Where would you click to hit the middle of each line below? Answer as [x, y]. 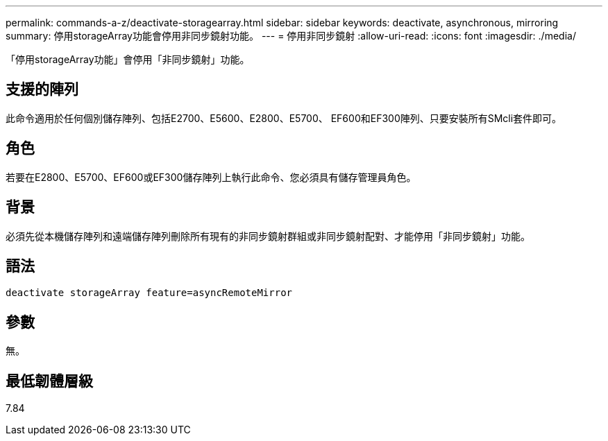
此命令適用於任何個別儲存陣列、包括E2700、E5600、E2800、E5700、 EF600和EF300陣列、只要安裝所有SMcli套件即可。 [284, 118]
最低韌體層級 [49, 381]
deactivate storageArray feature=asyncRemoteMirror [149, 293]
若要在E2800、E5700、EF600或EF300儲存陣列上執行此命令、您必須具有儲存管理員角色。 [211, 177]
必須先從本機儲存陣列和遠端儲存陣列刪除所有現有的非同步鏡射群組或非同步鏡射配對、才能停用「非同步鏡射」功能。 [268, 236]
